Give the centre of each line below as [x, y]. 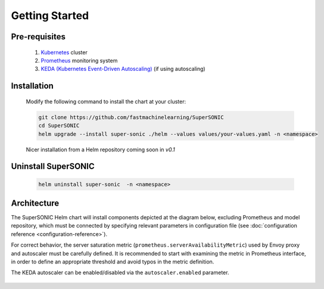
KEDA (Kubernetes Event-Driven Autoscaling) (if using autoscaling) [123, 69]
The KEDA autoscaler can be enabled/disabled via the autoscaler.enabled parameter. [120, 273]
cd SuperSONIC [59, 126]
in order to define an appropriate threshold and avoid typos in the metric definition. [113, 262]
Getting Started [50, 15]
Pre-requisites [38, 37]
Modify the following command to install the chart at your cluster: [106, 101]
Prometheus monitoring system [79, 60]
